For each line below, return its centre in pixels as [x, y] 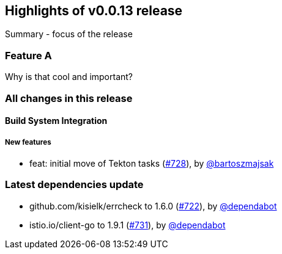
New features [28, 142]
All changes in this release [69, 98]
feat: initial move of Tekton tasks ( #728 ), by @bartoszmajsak [152, 163]
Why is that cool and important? [69, 77]
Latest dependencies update [74, 185]
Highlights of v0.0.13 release [94, 11]
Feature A [28, 55]
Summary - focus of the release [69, 34]
